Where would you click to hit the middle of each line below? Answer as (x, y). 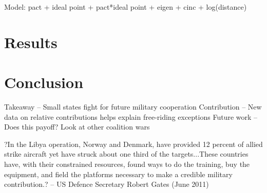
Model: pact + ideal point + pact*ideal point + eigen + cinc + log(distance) (126, 7)
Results (31, 42)
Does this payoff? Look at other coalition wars (77, 127)
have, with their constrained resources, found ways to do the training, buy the (127, 164)
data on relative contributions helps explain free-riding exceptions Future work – (131, 116)
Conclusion (44, 82)
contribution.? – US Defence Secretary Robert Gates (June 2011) (107, 184)
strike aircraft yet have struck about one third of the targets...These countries (126, 154)
